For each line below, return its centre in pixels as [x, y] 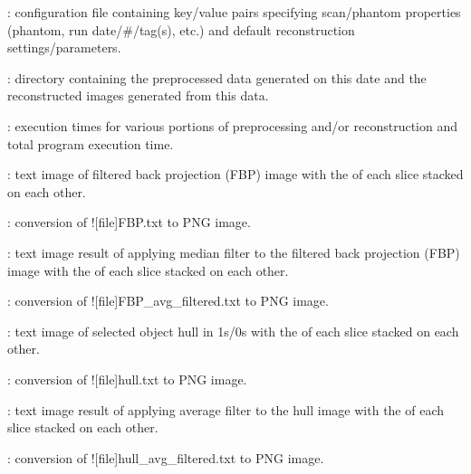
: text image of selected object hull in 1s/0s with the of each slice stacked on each [233, 331]
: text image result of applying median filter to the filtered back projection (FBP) [234, 252]
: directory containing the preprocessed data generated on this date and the [217, 77]
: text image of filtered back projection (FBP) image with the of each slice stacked [235, 174]
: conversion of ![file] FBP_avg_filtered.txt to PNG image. [168, 301]
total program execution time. [91, 143]
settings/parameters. [64, 47]
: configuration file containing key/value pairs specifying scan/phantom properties [234, 12]
